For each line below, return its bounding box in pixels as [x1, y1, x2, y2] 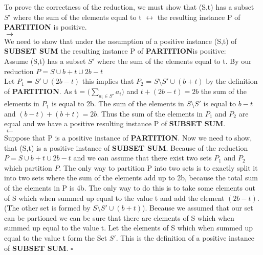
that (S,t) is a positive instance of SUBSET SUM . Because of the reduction [4, 142, 248, 153]
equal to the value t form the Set [4, 232, 107, 243]
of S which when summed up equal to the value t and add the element [4, 192, 225, 203]
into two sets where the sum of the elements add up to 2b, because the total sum [4, 172, 258, 183]
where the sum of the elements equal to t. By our [97, 55, 252, 66]
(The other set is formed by [4, 202, 91, 213]
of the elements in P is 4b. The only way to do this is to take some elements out [4, 182, 255, 193]
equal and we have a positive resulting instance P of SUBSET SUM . [4, 118, 226, 129]
